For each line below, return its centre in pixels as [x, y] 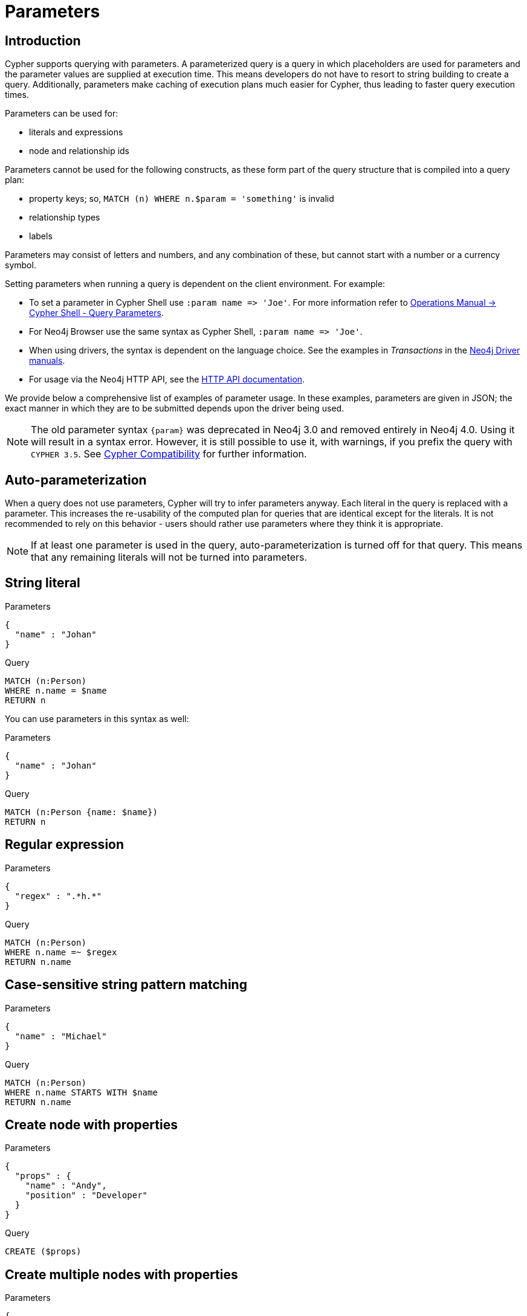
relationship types [65, 218]
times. [17, 95]
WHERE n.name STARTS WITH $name [81, 1092]
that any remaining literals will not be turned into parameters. [169, 557]
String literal [43, 583]
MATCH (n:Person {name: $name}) [81, 812]
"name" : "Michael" [61, 1036]
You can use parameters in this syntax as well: [97, 718]
